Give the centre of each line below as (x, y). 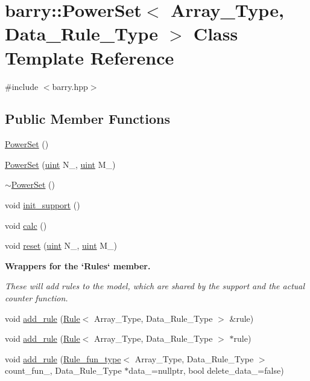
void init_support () (43, 205)
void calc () (26, 225)
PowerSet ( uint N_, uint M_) (60, 164)
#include (22, 86)
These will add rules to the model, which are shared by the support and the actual (155, 286)
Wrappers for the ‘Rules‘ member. (78, 265)
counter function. (36, 298)
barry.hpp (70, 86)
